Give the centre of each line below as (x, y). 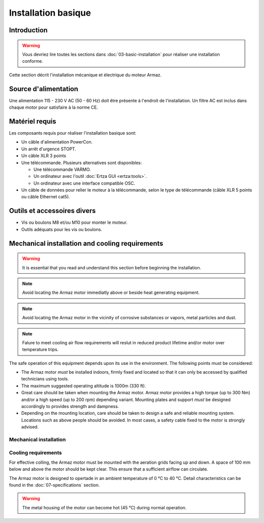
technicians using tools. (45, 379)
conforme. (33, 61)
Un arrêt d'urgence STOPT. (49, 149)
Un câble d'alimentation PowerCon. (57, 142)
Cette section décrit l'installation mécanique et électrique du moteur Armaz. (85, 75)
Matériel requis (33, 121)
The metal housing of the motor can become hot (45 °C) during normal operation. (104, 507)
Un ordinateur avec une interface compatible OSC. (84, 183)
